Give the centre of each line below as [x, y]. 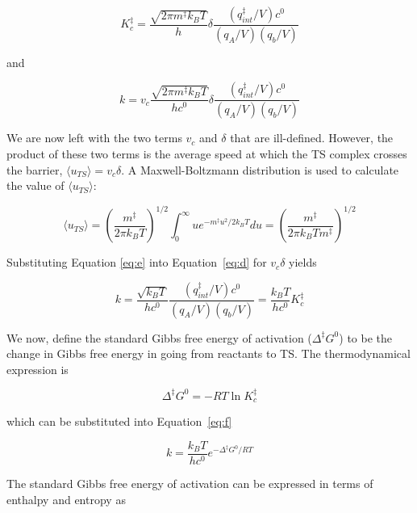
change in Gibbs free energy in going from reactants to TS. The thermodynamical [208, 353]
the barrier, [35, 169]
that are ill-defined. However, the [312, 138]
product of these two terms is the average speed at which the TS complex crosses [207, 153]
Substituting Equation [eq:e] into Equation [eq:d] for [137, 262]
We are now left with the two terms [94, 138]
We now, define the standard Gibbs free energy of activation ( [159, 337]
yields [303, 262]
